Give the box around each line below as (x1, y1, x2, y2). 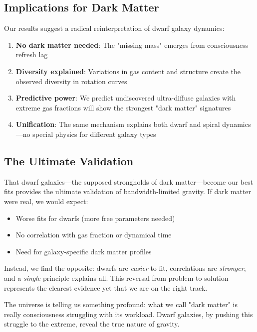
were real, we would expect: (4, 196, 88, 206)
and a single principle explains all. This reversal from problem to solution (4, 272, 229, 283)
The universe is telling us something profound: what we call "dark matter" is (4, 299, 238, 310)
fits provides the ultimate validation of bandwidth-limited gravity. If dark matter (4, 186, 252, 197)
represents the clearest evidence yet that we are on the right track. (4, 282, 208, 293)
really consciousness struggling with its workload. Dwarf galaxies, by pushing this (4, 309, 253, 319)
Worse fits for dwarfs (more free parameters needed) (15, 213, 175, 223)
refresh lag (15, 49, 48, 60)
